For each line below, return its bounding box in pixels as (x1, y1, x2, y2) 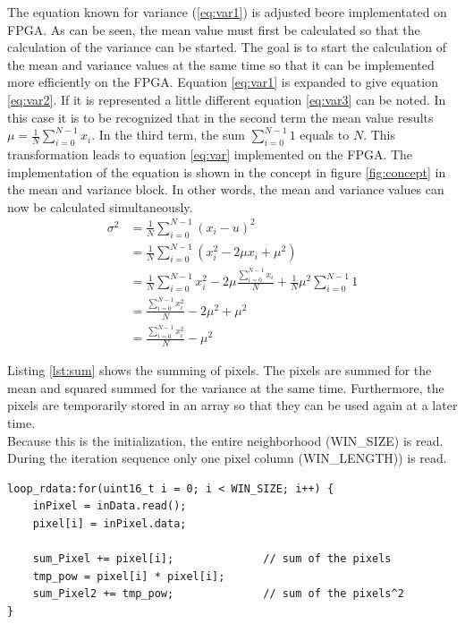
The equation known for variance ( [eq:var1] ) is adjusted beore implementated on (7, 3, 447, 21)
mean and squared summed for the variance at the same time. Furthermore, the (7, 378, 444, 397)
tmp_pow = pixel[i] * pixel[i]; (32, 569, 225, 583)
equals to (300, 125, 350, 144)
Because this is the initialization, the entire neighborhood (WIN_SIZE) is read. (7, 431, 444, 449)
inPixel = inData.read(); (32, 500, 187, 513)
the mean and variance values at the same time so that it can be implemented (7, 55, 435, 73)
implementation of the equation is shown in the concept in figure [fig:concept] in (7, 162, 446, 181)
